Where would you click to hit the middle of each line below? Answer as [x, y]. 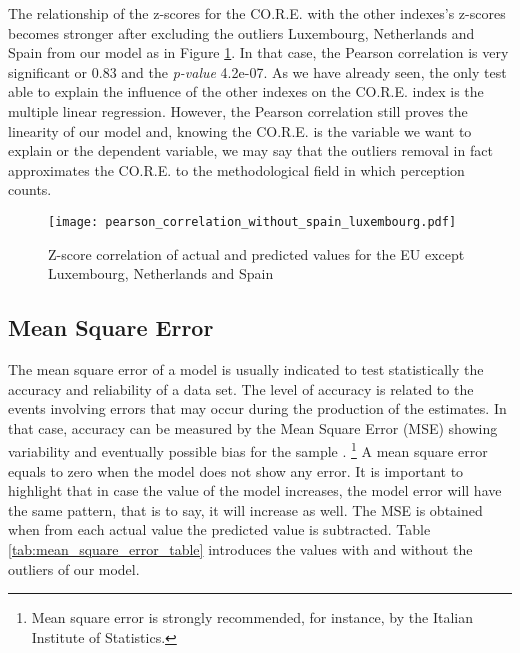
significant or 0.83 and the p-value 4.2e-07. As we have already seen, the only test [257, 71]
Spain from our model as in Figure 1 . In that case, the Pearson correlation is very [258, 52]
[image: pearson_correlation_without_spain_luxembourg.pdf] [252, 221]
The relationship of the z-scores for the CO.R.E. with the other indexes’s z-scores [257, 13]
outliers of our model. [74, 568]
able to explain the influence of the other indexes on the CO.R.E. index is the [246, 91]
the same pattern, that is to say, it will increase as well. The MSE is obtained [245, 509]
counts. [30, 189]
